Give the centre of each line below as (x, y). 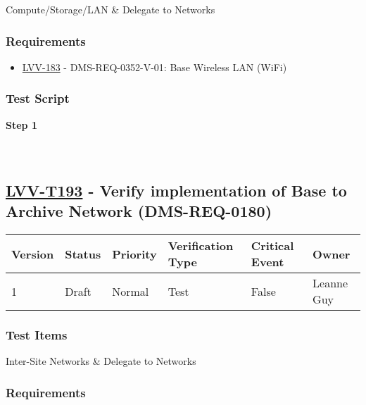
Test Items (37, 334)
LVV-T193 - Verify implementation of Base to (176, 190)
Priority (134, 254)
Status (83, 254)
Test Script (38, 98)
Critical (272, 245)
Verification (201, 245)
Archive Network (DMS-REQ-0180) (139, 211)
